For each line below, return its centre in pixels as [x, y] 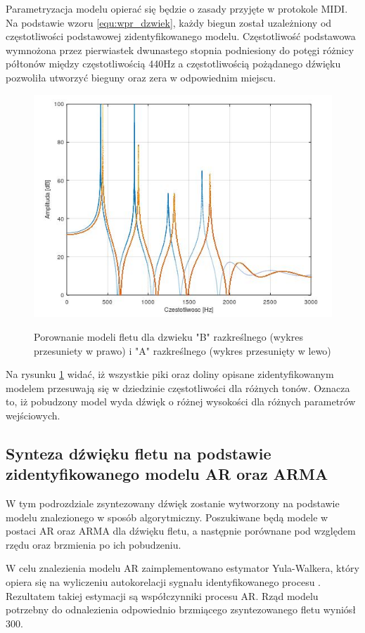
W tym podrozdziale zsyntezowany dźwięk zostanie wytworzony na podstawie [173, 503]
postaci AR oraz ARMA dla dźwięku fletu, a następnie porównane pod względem [181, 531]
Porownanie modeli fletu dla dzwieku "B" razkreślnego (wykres [168, 336]
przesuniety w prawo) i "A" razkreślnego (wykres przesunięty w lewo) [182, 350]
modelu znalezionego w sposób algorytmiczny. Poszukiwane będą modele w [167, 517]
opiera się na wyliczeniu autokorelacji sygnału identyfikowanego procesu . [164, 582]
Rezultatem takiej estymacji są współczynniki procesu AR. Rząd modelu [162, 595]
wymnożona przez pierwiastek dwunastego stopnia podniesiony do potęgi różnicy [180, 50]
